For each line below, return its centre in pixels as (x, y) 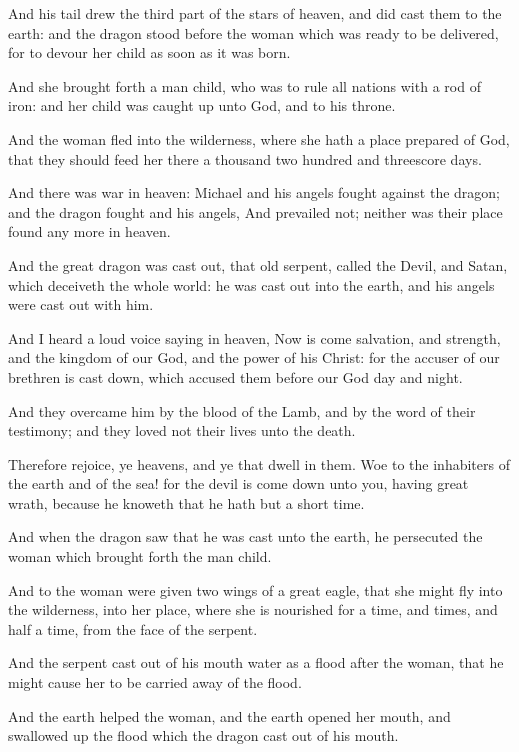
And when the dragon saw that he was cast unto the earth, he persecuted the (245, 536)
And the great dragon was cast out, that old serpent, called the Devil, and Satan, (258, 264)
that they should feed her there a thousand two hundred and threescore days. (245, 158)
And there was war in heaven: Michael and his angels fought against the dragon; (254, 192)
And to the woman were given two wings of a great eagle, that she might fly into (255, 589)
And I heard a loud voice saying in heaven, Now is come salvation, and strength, (254, 337)
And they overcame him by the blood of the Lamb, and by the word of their (242, 410)
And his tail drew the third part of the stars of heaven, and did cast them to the (255, 13)
